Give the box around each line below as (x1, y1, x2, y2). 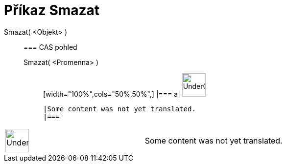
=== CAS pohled (24, 42, 77, 51)
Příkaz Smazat (4, 2, 100, 19)
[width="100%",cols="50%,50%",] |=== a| (43, 89, 180, 98)
